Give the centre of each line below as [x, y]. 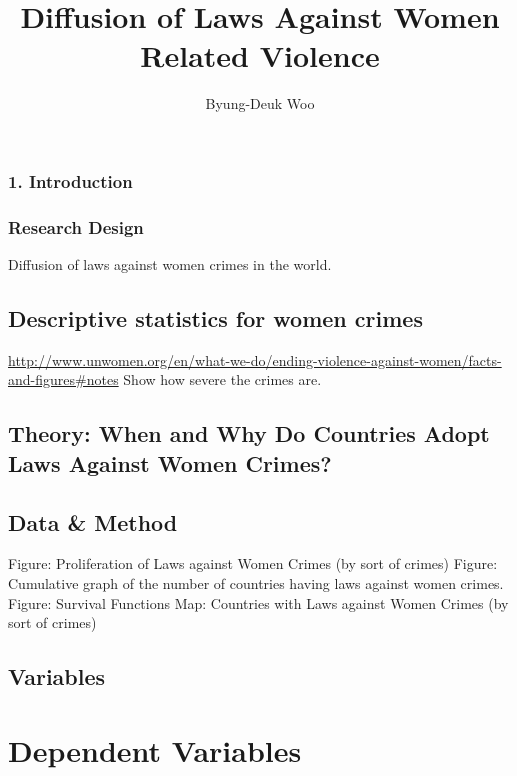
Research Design [76, 226]
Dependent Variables [155, 749]
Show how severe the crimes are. [222, 379]
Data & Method [93, 521]
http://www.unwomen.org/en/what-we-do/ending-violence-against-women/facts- [255, 359]
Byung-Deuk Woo [260, 103]
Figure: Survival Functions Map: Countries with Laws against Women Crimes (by [258, 602]
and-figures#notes [63, 379]
